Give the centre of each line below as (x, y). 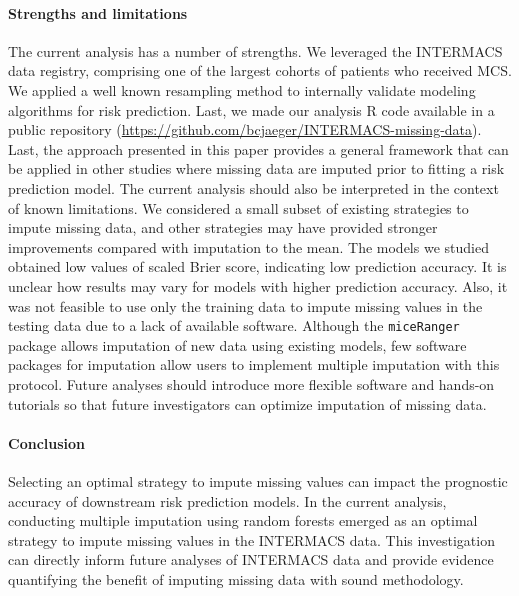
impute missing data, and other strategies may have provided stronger (223, 227)
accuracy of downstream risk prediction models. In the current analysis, (227, 500)
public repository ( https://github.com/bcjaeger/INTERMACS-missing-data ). (245, 129)
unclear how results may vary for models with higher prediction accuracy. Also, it (258, 285)
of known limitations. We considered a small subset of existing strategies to (238, 207)
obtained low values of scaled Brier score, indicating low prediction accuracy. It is (257, 266)
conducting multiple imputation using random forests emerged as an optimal (243, 520)
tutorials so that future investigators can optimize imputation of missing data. (247, 403)
